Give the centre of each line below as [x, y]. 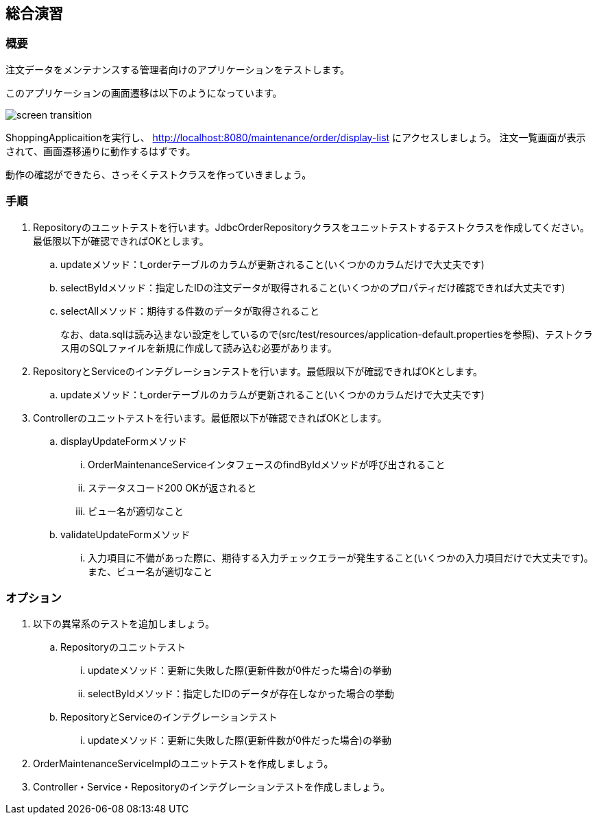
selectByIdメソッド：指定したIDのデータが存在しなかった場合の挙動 [241, 694]
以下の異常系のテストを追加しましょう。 [124, 624]
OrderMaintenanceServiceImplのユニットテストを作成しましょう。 [183, 764]
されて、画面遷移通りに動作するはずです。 [101, 151]
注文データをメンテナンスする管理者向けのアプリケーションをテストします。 [178, 69]
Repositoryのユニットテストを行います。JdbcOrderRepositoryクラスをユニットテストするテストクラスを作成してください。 [312, 227]
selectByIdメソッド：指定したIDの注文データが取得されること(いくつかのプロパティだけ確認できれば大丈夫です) [313, 287]
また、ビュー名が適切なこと [150, 571]
